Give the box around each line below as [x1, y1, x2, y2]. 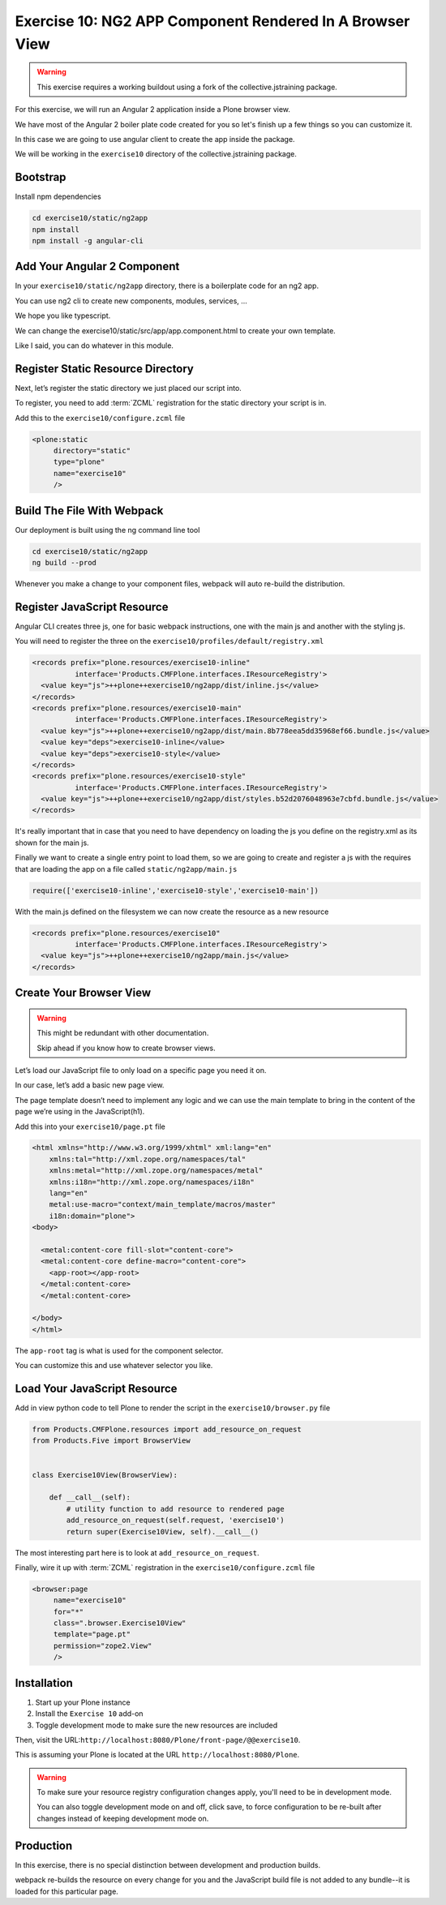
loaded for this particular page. [15, 1886, 119, 1896]
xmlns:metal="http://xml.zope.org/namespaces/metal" [49, 1166, 264, 1175]
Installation [15, 1675, 73, 1690]
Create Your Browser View [15, 986, 152, 1000]
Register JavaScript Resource [15, 600, 169, 614]
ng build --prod [32, 558, 97, 568]
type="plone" [53, 457, 105, 466]
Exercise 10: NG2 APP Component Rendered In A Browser [15, 12, 410, 30]
